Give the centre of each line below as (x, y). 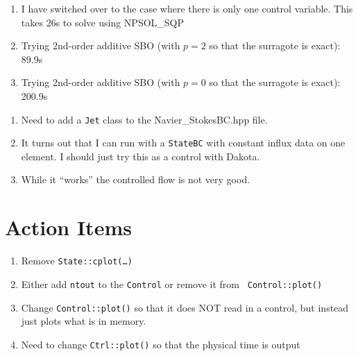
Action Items (68, 227)
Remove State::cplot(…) (77, 261)
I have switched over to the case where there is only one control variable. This (187, 8)
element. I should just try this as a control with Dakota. (140, 156)
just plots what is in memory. (84, 321)
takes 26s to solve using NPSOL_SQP (103, 22)
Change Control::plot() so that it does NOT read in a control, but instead (185, 307)
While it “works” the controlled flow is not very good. (136, 179)
